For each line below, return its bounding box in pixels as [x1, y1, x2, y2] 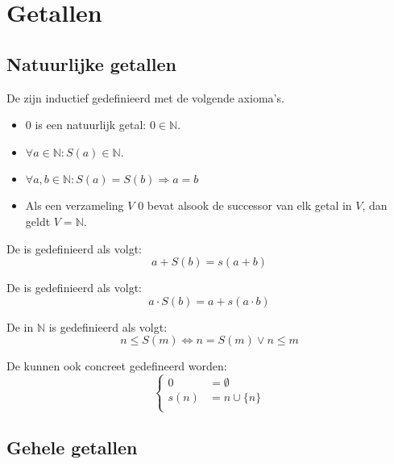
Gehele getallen [6, 434, 138, 459]
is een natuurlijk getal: [35, 116, 147, 133]
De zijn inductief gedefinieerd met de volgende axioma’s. [6, 89, 284, 106]
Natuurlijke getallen [6, 51, 176, 76]
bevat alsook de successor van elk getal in [147, 197, 352, 214]
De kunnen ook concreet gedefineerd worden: [6, 357, 227, 374]
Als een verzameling [25, 197, 124, 214]
